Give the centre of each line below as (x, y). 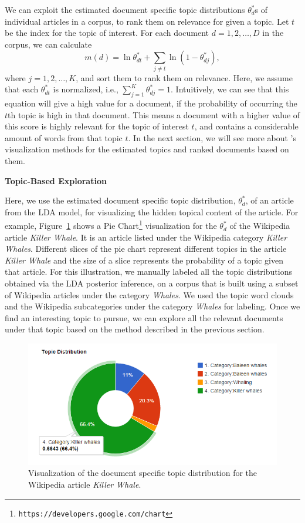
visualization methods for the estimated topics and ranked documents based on (147, 149)
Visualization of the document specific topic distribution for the (143, 473)
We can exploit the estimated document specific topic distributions (125, 9)
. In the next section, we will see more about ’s (212, 137)
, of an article (270, 200)
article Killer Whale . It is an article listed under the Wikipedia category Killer (146, 237)
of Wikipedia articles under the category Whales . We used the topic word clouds (149, 294)
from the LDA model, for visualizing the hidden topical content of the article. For (152, 211)
